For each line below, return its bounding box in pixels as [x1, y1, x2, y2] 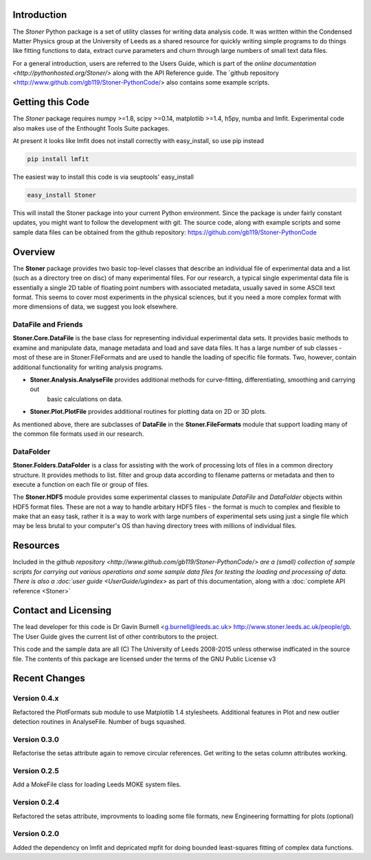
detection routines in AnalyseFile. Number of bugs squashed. [12, 718, 186, 726]
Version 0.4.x [12, 694, 59, 703]
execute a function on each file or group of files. [12, 480, 149, 488]
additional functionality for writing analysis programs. [12, 363, 164, 371]
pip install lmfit [27, 155, 89, 163]
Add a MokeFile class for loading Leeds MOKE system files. [12, 780, 181, 789]
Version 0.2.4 [12, 797, 60, 807]
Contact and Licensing [12, 605, 112, 617]
